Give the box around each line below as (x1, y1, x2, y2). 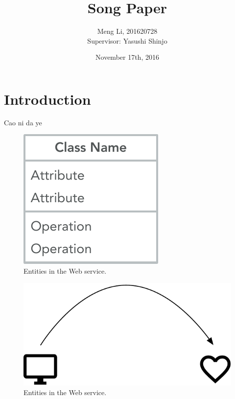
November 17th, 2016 (95, 52, 159, 62)
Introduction (4, 89, 91, 109)
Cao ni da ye (4, 117, 42, 127)
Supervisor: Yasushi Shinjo (87, 35, 167, 46)
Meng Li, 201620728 (97, 26, 158, 36)
